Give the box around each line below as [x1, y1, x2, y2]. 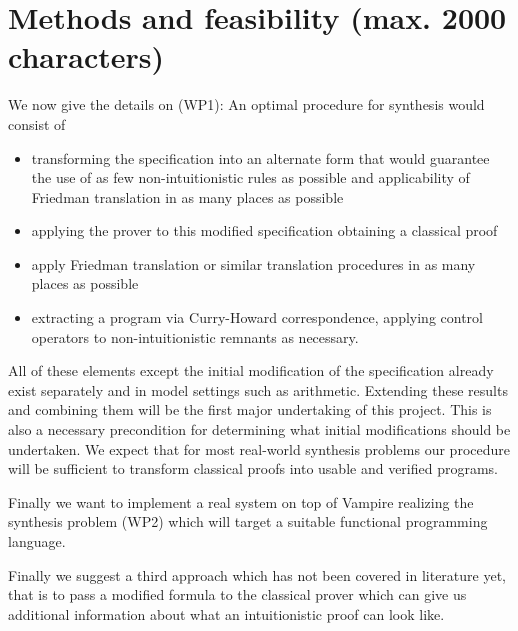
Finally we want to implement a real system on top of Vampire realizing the [8, 491, 474, 512]
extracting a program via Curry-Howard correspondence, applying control [31, 307, 483, 328]
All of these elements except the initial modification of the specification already [8, 360, 494, 381]
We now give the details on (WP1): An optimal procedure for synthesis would [8, 94, 485, 115]
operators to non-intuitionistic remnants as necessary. [31, 326, 359, 347]
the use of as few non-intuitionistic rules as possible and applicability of [31, 167, 470, 188]
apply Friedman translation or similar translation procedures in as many [31, 253, 476, 274]
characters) [8, 36, 164, 77]
